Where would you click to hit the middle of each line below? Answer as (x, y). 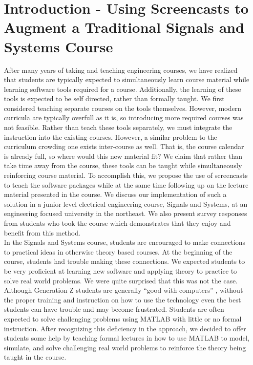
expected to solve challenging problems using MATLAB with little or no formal (123, 318)
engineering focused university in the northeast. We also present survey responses (126, 213)
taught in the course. (35, 357)
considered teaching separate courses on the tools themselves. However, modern (123, 108)
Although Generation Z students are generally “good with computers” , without (124, 290)
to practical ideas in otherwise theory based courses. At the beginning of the (118, 251)
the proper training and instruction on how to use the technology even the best (123, 299)
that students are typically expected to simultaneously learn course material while (127, 79)
